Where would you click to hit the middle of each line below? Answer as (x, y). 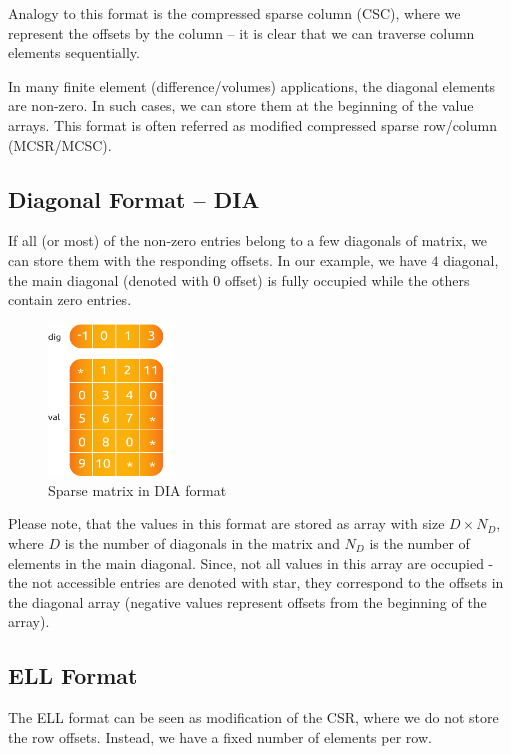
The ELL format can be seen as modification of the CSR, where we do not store (253, 717)
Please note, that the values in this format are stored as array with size (226, 523)
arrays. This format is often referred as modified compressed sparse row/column (252, 124)
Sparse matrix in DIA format (137, 489)
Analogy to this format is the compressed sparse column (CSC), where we (234, 13)
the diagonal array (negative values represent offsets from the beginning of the (247, 601)
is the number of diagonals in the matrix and (202, 542)
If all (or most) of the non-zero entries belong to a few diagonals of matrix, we (248, 240)
